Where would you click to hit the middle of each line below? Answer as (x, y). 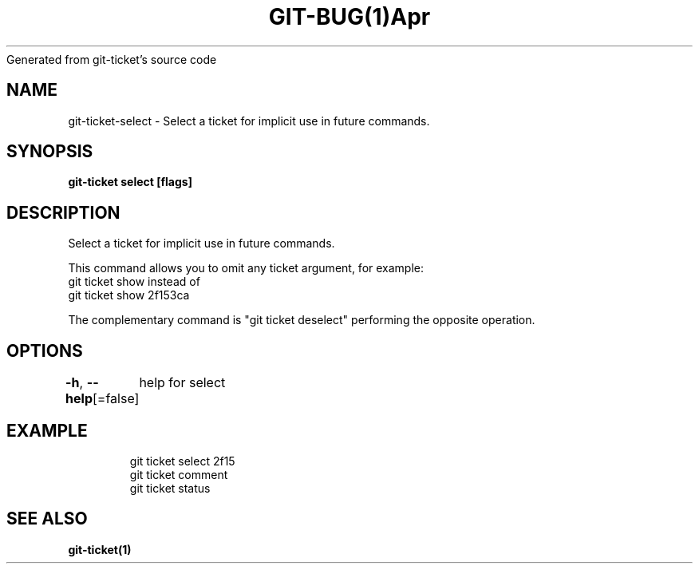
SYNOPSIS (50, 152)
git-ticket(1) (100, 549)
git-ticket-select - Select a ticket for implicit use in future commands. (249, 121)
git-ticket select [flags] (130, 182)
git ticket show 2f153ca (129, 295)
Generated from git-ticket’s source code (112, 59)
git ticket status (170, 488)
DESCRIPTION (63, 212)
